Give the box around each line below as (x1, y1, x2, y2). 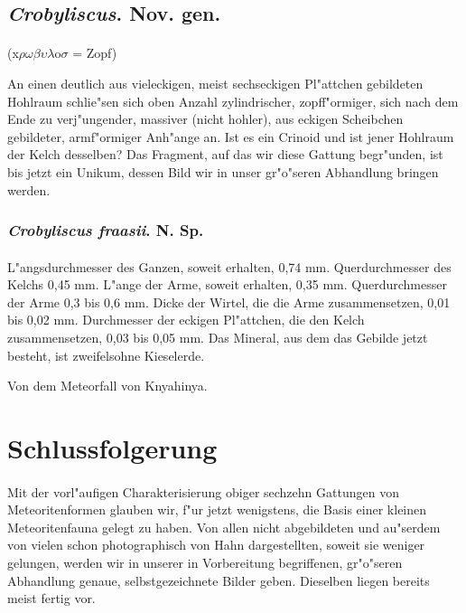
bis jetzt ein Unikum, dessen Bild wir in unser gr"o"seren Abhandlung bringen (7, 162, 439, 181)
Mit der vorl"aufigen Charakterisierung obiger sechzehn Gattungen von (7, 482, 399, 501)
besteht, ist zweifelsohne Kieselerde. (7, 345, 205, 364)
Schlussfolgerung (7, 429, 218, 466)
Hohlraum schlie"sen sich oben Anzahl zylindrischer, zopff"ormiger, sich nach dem (7, 91, 459, 110)
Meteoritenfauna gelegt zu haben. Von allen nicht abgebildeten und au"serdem (7, 517, 441, 536)
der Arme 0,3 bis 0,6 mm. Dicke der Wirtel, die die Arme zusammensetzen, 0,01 (7, 292, 451, 311)
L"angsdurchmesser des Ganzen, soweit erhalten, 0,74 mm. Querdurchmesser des (7, 257, 452, 276)
